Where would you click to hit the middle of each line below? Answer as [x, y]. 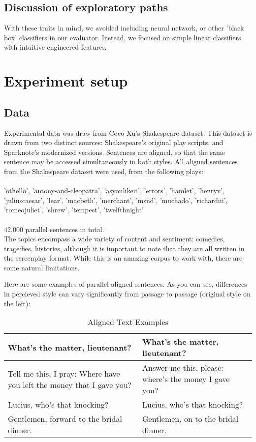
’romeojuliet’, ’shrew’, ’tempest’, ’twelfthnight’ [74, 210]
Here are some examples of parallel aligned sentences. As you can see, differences [126, 284]
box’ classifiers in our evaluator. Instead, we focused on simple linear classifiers [123, 37]
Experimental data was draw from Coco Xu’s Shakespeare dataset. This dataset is [128, 133]
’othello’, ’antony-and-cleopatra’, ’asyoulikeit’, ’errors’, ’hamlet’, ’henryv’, [114, 191]
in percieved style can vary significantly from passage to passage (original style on [127, 294]
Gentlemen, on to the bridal [191, 419]
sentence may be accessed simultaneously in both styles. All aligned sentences [121, 162]
